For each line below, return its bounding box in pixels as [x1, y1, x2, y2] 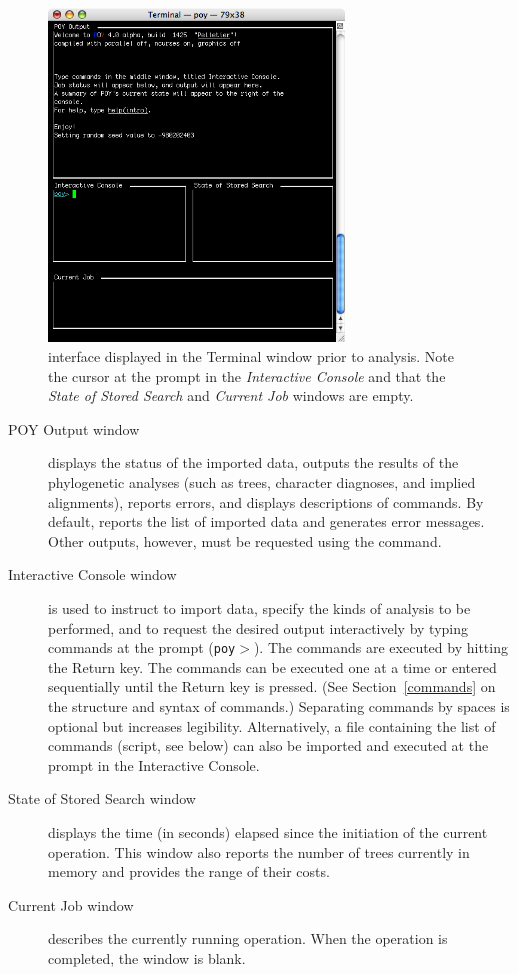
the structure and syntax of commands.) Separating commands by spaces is [48, 695, 510, 716]
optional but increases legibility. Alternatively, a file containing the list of [48, 715, 496, 736]
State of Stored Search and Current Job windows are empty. [48, 385, 414, 406]
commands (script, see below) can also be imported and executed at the [48, 735, 489, 756]
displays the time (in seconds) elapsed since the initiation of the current [48, 821, 488, 842]
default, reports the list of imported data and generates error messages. [48, 511, 485, 532]
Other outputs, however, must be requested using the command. [48, 530, 442, 551]
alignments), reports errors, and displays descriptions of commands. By [48, 491, 484, 512]
